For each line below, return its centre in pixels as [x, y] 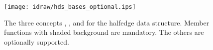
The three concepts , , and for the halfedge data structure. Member [107, 22]
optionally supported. [37, 41]
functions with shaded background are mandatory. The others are [104, 32]
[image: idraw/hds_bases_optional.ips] [70, 7]
